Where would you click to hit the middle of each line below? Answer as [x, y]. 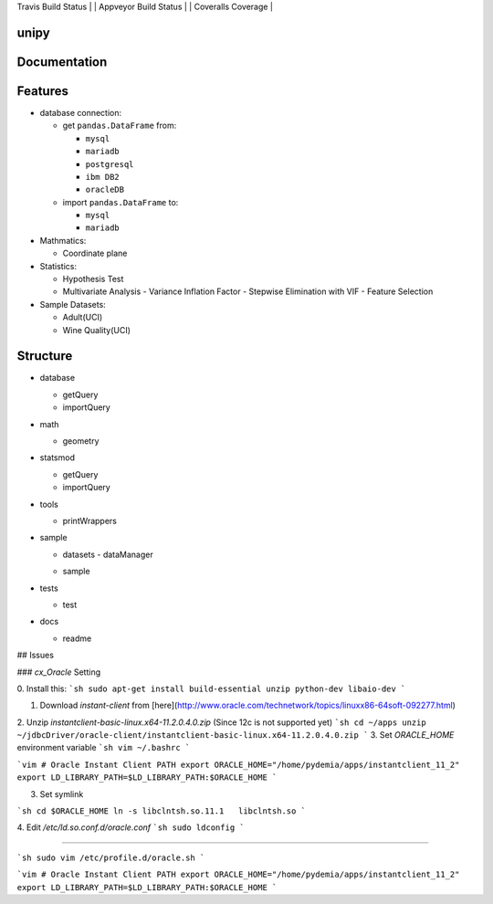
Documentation [62, 62]
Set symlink [62, 794]
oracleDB [105, 190]
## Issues [36, 655]
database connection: [81, 112]
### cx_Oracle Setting [59, 672]
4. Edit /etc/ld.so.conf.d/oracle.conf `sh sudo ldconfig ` [131, 827]
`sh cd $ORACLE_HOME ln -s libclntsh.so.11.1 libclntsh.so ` [161, 811]
